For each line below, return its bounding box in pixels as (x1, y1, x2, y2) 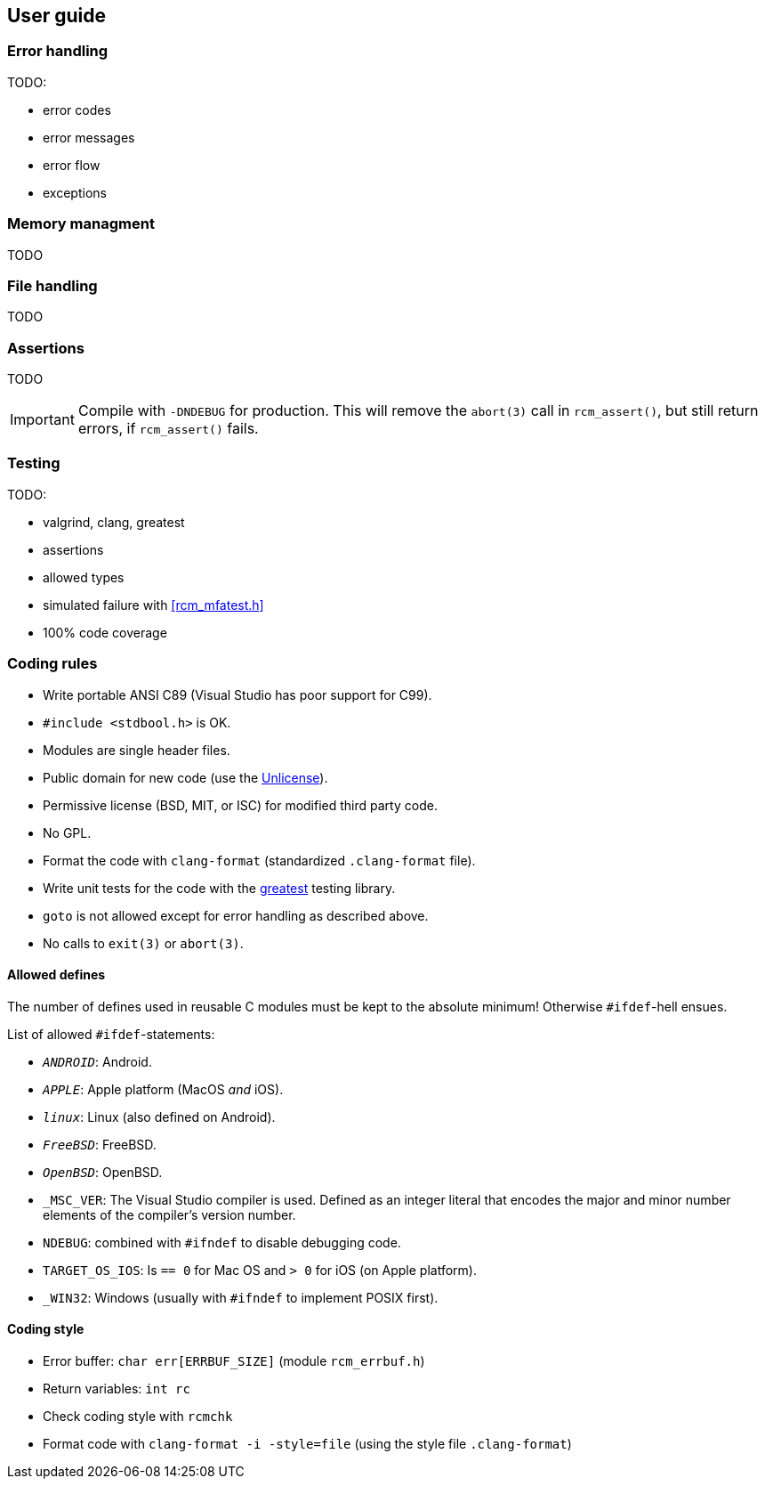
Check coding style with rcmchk (43, 1408, 233, 1424)
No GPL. (43, 824, 92, 840)
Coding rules (7, 654, 98, 673)
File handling (7, 276, 98, 295)
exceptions (43, 184, 107, 200)
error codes (43, 102, 111, 118)
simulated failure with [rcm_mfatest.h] (43, 597, 264, 613)
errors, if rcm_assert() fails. (77, 419, 259, 438)
